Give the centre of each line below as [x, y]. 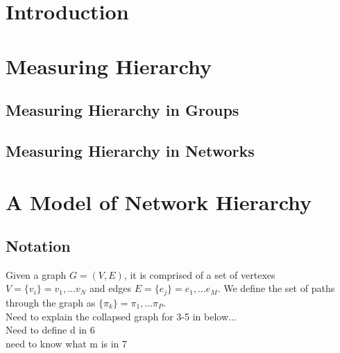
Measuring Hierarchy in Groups [122, 110]
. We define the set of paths [276, 288]
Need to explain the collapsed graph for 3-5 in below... [121, 316]
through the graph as [51, 302]
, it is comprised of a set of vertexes [199, 274]
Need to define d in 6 [50, 330]
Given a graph [36, 274]
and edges [110, 288]
